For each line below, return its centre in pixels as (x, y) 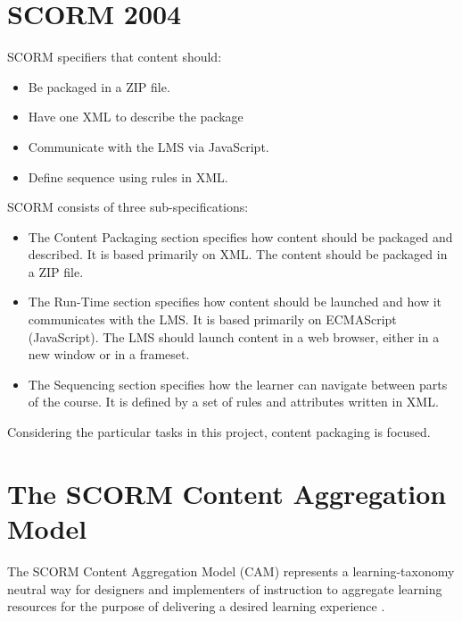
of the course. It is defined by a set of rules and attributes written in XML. (233, 402)
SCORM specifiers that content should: (115, 57)
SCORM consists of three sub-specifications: (128, 207)
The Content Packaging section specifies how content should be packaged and (240, 236)
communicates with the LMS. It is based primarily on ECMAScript (212, 319)
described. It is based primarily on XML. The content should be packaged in (238, 254)
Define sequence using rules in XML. (128, 176)
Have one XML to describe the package (136, 117)
